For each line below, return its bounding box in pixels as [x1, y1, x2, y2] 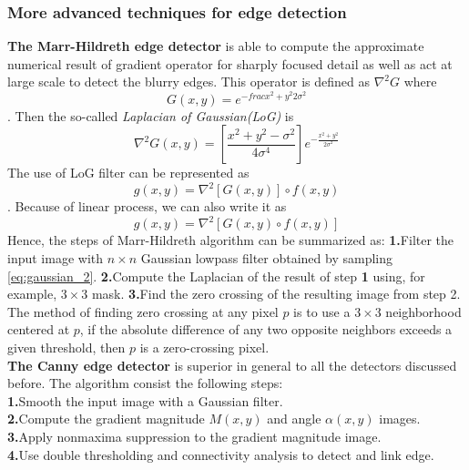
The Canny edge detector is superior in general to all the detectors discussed [7, 355, 457, 374]
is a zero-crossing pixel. [139, 337, 270, 356]
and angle [267, 409, 321, 428]
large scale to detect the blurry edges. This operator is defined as [7, 72, 370, 91]
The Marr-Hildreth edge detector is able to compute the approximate [7, 36, 424, 56]
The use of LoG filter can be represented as [7, 163, 250, 182]
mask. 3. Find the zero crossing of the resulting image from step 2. [91, 284, 461, 303]
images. [379, 409, 421, 428]
